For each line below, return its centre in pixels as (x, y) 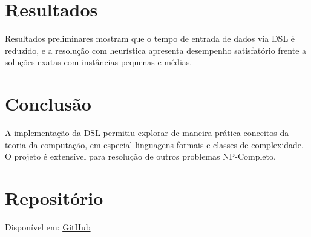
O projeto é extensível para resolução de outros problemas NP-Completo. (140, 156)
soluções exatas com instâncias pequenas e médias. (99, 62)
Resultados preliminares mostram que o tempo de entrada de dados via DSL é (150, 38)
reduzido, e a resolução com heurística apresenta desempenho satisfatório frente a (156, 50)
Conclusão (48, 104)
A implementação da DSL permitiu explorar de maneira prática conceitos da (147, 133)
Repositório (54, 198)
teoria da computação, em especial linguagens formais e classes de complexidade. (154, 144)
